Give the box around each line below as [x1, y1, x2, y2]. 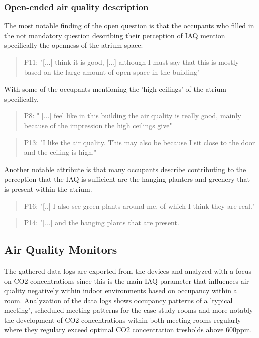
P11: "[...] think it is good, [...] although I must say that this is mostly [24, 57, 239, 67]
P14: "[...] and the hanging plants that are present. [24, 217, 179, 228]
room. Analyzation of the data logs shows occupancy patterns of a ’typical [4, 295, 233, 305]
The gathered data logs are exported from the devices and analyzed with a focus [4, 265, 252, 276]
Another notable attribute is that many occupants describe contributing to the [4, 163, 246, 174]
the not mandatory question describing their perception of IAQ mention [4, 30, 225, 40]
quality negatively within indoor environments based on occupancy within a [4, 285, 237, 296]
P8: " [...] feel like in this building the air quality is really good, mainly [24, 110, 241, 121]
